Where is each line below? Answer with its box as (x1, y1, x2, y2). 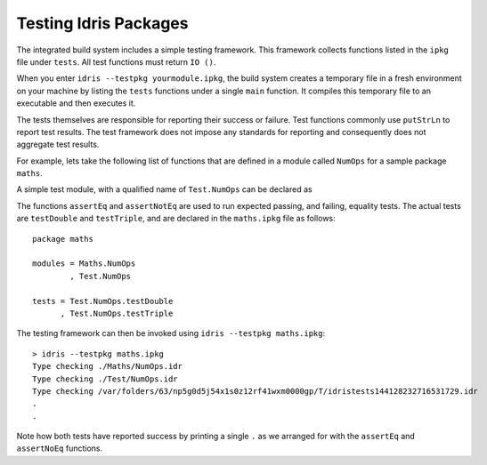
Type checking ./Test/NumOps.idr (32, 373, 178, 384)
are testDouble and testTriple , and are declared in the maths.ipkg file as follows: (16, 213, 336, 224)
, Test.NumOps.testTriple (60, 308, 174, 318)
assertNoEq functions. (16, 443, 103, 453)
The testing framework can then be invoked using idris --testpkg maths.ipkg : (16, 328, 326, 339)
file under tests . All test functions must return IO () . (16, 56, 216, 67)
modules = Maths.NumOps (32, 259, 136, 269)
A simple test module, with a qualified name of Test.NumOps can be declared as (16, 184, 312, 195)
